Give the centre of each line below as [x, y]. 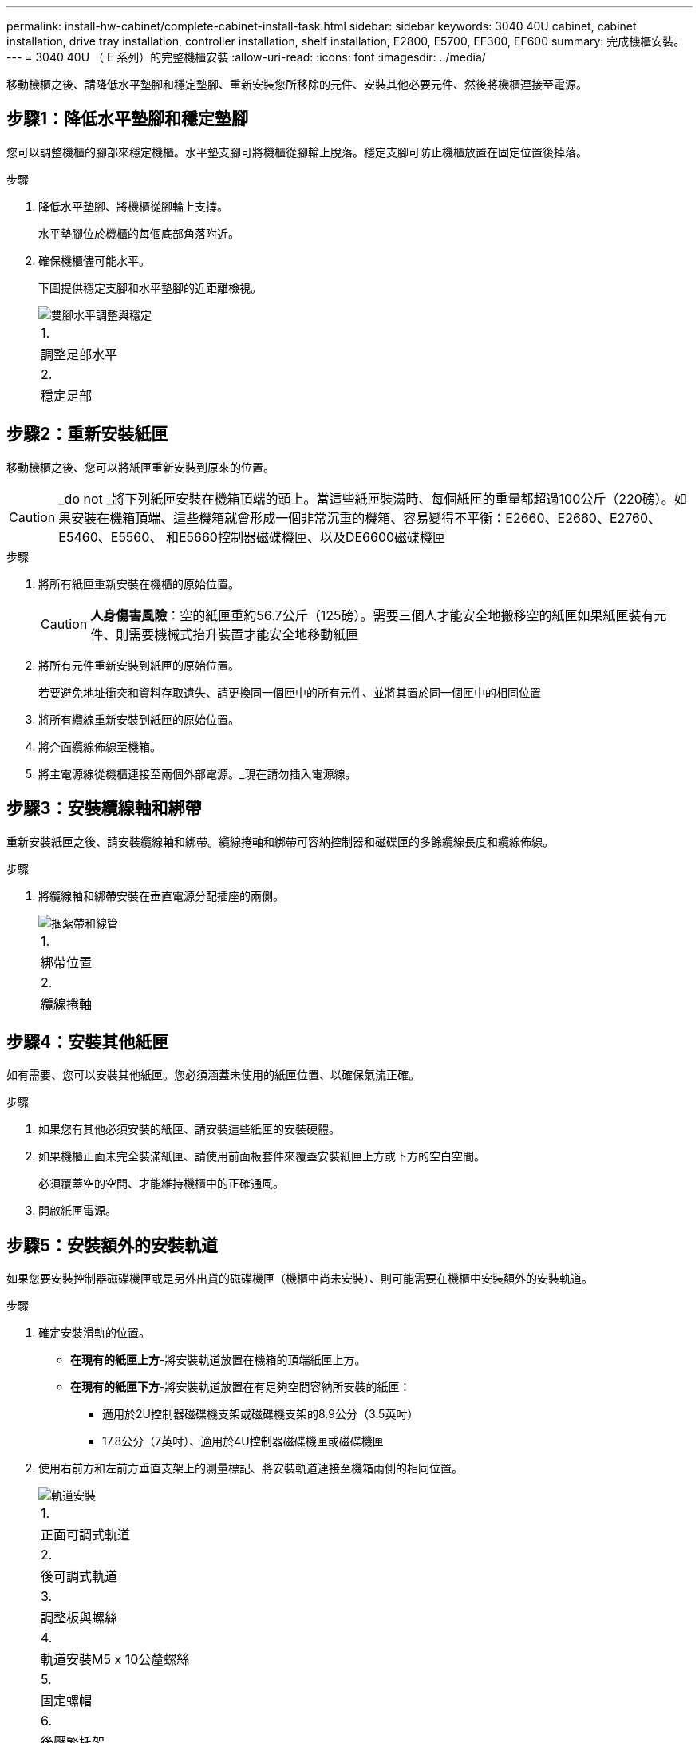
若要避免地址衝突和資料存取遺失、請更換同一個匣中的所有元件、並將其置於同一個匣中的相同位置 [290, 692]
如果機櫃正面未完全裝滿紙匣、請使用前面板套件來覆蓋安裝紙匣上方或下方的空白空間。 [262, 1156]
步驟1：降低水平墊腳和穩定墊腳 [128, 119]
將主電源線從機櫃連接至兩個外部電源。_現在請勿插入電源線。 [197, 773]
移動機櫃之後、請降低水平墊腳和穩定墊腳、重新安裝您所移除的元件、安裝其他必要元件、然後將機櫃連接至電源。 [297, 84]
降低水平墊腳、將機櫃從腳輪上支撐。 [133, 206]
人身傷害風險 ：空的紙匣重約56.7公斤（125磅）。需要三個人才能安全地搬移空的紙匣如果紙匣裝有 [372, 615]
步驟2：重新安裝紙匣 [87, 434]
